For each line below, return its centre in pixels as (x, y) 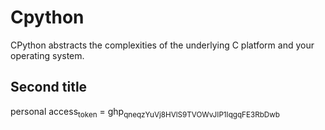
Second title (49, 87)
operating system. (47, 55)
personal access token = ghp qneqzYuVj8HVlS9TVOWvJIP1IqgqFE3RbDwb (145, 112)
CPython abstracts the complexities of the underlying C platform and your (162, 45)
